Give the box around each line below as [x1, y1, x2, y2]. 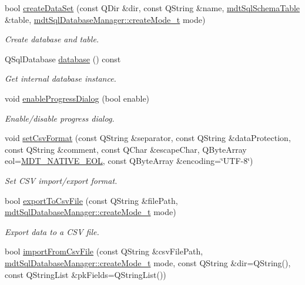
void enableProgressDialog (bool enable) [5, 92, 150, 104]
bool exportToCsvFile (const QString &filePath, [5, 194, 178, 206]
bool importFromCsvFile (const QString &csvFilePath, [5, 245, 203, 257]
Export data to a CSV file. [5, 225, 99, 237]
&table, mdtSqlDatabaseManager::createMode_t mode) [5, 13, 206, 25]
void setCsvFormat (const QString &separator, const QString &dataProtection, [5, 132, 291, 144]
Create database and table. [5, 33, 99, 45]
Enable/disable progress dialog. [5, 112, 115, 124]
